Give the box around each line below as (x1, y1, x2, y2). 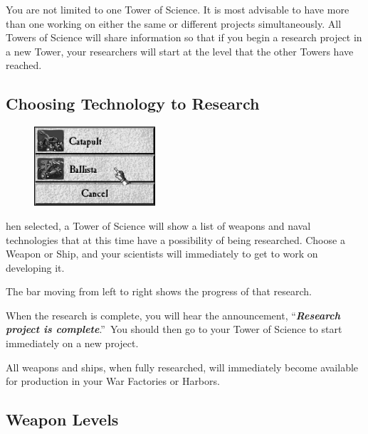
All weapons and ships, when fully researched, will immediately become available (6, 359, 359, 374)
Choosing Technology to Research (6, 92, 260, 115)
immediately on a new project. (6, 336, 139, 351)
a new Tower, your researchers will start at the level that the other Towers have (6, 43, 354, 58)
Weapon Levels (6, 408, 119, 430)
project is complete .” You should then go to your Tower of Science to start (6, 322, 342, 337)
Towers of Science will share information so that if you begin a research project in (6, 30, 362, 45)
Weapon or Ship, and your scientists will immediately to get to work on (6, 246, 318, 261)
